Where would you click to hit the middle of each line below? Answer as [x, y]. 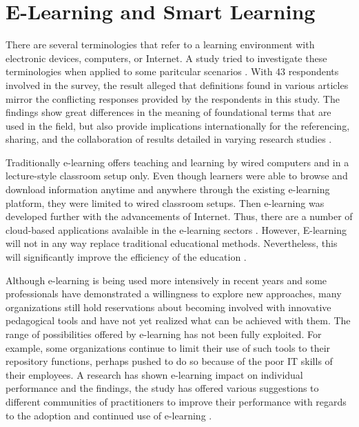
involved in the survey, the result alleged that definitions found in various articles [177, 85]
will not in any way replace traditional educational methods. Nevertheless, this [172, 243]
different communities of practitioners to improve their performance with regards [176, 401]
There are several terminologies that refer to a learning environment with [160, 44]
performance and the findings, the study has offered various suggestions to [162, 388]
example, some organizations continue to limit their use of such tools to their [168, 347]
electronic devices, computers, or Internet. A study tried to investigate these [166, 58]
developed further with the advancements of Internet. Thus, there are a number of [179, 216]
